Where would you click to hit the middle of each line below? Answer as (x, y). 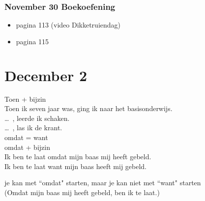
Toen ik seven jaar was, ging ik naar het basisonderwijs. (88, 108)
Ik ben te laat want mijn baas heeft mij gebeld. (76, 166)
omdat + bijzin (27, 147)
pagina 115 (32, 41)
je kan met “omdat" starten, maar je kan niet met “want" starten (103, 183)
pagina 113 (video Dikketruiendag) (68, 25)
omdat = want (26, 137)
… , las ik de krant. (33, 128)
